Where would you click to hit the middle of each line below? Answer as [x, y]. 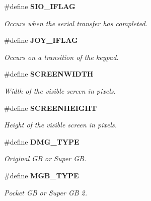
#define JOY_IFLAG [41, 40]
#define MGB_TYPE [42, 175]
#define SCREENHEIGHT [51, 108]
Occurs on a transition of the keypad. [61, 57]
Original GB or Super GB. [45, 158]
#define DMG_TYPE [42, 141]
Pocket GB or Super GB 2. [46, 192]
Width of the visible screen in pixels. [60, 90]
